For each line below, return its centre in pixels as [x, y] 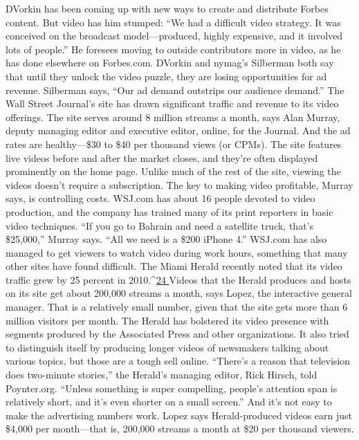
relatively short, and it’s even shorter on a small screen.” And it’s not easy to [169, 402]
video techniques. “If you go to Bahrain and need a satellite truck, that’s [160, 225]
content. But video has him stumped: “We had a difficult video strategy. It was [173, 22]
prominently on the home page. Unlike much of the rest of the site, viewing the [173, 171]
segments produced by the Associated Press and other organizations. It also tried [177, 334]
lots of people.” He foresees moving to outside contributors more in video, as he [173, 49]
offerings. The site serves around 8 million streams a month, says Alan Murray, [173, 117]
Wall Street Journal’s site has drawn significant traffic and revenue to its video [172, 103]
